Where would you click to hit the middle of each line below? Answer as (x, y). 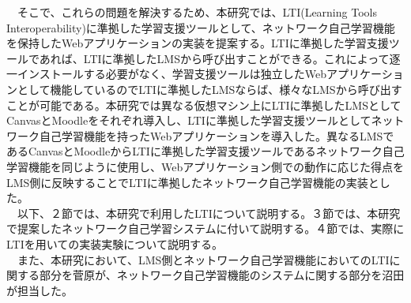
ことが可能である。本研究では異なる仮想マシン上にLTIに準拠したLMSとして (204, 105)
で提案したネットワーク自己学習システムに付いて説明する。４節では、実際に (205, 228)
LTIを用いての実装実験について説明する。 (115, 243)
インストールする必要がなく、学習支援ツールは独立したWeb (172, 74)
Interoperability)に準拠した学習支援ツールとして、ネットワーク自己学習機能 (201, 27)
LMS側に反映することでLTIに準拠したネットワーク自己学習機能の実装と (193, 182)
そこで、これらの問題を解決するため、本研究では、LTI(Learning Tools (197, 12)
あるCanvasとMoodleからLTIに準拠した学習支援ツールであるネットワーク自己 (205, 151)
